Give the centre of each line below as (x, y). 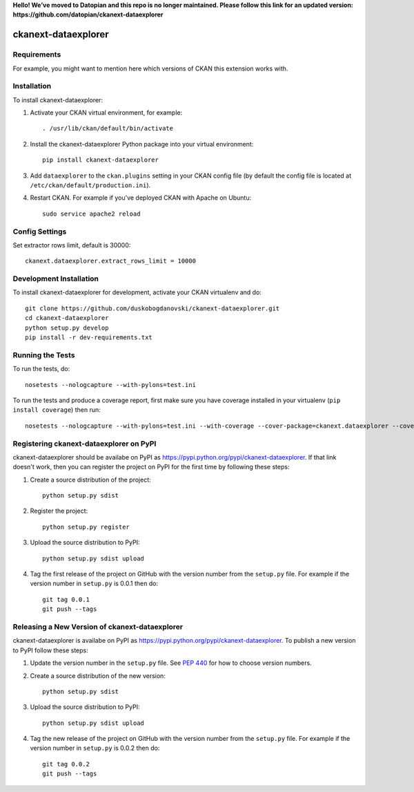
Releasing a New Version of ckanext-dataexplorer (98, 627)
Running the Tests (44, 355)
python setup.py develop (67, 328)
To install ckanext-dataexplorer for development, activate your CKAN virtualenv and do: (137, 292)
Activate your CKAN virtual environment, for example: (106, 113)
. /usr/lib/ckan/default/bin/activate (108, 129)
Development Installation (56, 279)
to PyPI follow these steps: (51, 650)
